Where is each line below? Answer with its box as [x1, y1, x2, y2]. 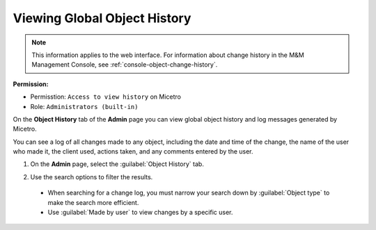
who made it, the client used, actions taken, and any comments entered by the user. [13, 147, 253, 156]
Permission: [13, 80, 49, 88]
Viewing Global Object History [13, 10, 191, 26]
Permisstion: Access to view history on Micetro [30, 92, 181, 101]
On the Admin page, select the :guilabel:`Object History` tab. [30, 160, 205, 168]
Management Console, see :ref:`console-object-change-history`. [31, 60, 218, 69]
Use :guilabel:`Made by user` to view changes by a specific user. [47, 208, 233, 217]
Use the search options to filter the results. [30, 172, 153, 181]
